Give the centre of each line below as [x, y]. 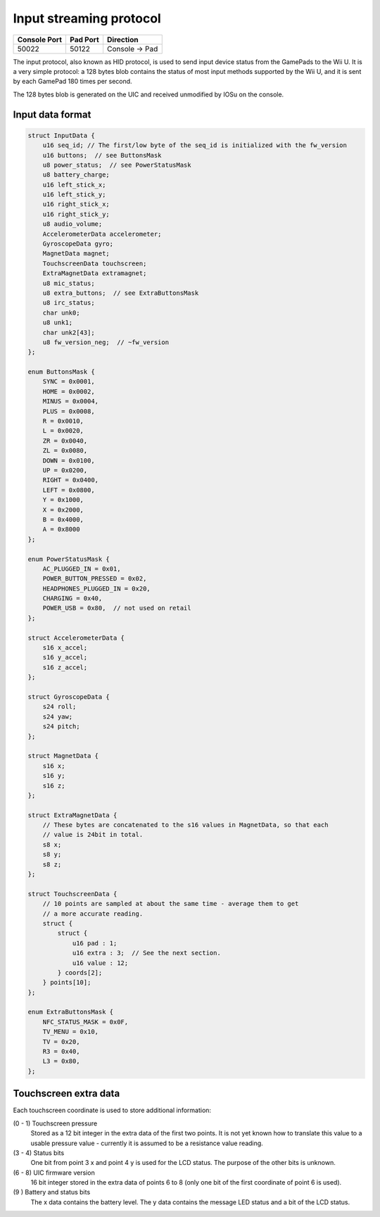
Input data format [52, 114]
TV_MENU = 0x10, [70, 1032]
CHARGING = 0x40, [72, 599]
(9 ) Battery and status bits [52, 1192]
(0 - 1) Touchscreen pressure [55, 1123]
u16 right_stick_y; [76, 214]
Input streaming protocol [87, 18]
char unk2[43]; [69, 332]
